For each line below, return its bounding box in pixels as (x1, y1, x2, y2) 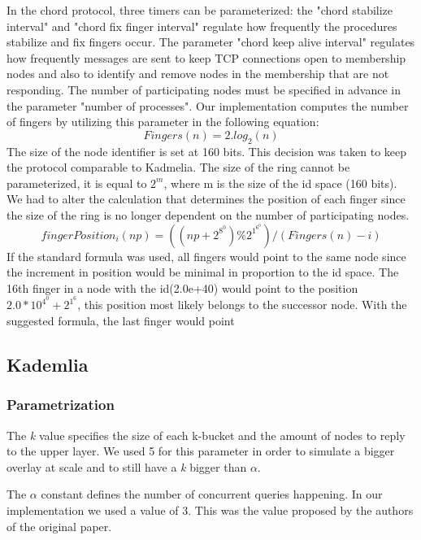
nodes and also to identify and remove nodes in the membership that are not (7, 65, 389, 82)
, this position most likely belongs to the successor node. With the (77, 296, 407, 313)
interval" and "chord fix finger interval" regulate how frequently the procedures (7, 17, 397, 34)
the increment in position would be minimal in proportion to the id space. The (7, 263, 399, 281)
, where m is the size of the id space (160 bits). (163, 174, 397, 191)
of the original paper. (7, 517, 112, 534)
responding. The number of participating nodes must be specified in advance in (7, 81, 401, 98)
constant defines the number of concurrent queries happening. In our (41, 486, 383, 503)
